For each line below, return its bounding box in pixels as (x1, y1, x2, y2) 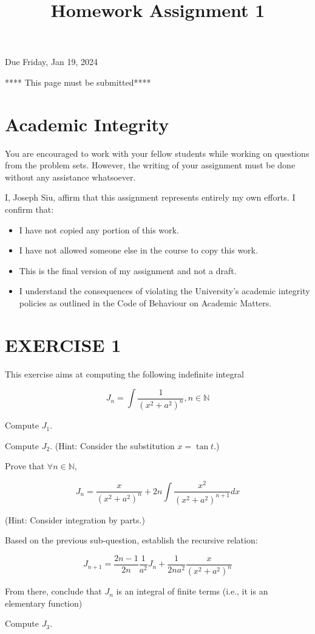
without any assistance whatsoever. (5, 170, 136, 183)
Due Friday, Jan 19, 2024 (5, 55, 98, 68)
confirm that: (5, 203, 54, 216)
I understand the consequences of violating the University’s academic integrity (19, 284, 310, 297)
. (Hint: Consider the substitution (50, 439, 175, 452)
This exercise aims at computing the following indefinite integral (5, 367, 244, 380)
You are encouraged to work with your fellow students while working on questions (5, 146, 310, 159)
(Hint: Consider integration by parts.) (5, 513, 145, 526)
